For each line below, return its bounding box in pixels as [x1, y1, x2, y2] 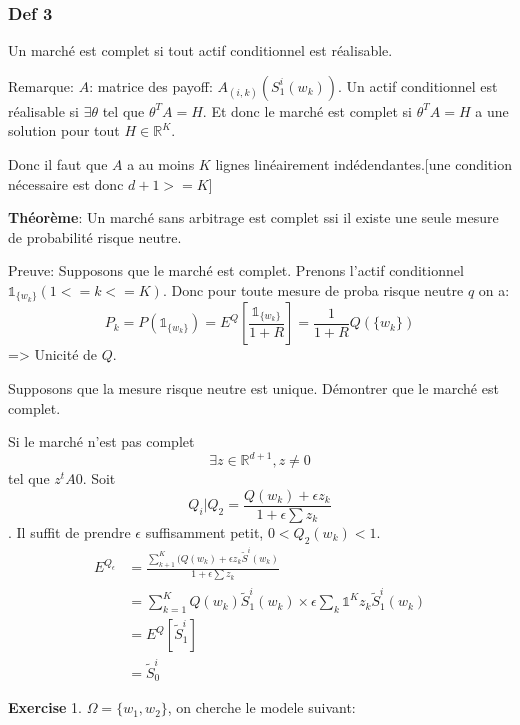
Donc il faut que [8, 154, 108, 174]
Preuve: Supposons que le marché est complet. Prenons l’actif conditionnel [8, 260, 464, 281]
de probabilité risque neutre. [8, 226, 182, 247]
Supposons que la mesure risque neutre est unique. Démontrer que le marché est [8, 378, 499, 399]
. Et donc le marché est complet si [202, 100, 413, 121]
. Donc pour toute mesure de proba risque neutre [162, 279, 464, 300]
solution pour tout [8, 120, 120, 141]
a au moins [127, 154, 195, 174]
